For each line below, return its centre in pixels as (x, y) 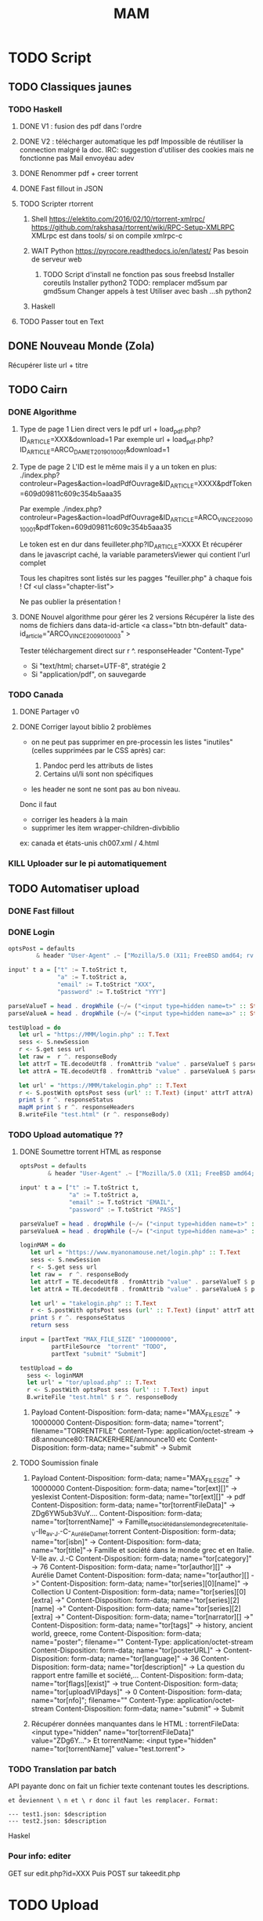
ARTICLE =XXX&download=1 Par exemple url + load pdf (111, 440)
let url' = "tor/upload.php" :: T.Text (92, 1382)
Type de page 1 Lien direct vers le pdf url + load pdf (101, 430)
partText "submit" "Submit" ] (99, 1354)
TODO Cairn (38, 390)
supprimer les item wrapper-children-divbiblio (105, 828)
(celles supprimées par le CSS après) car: (98, 751)
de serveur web (56, 259)
